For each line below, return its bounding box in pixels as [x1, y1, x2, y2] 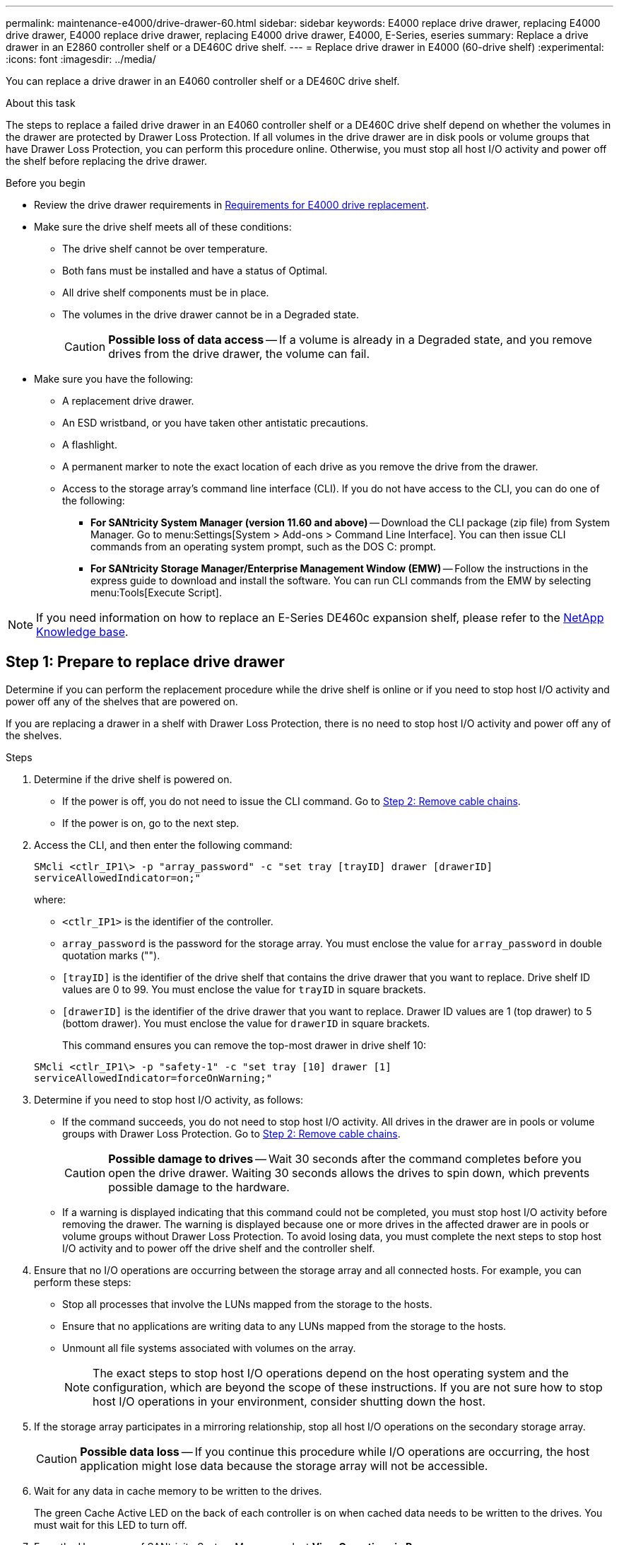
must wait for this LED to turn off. [34, 1518, 187, 1531]
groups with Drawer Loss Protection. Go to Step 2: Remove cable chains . [62, 1127, 401, 1140]
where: [34, 893, 66, 905]
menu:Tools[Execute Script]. [90, 586, 222, 598]
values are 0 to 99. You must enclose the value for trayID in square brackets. [62, 983, 426, 995]
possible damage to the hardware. [108, 1179, 290, 1194]
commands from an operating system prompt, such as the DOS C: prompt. [90, 540, 437, 552]
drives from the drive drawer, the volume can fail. [108, 347, 370, 361]
